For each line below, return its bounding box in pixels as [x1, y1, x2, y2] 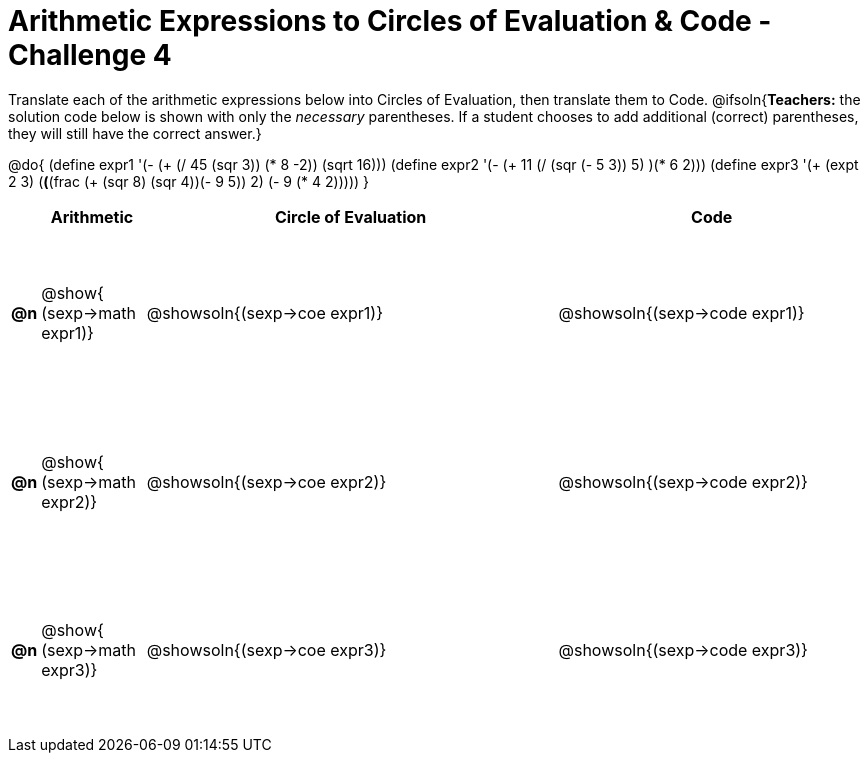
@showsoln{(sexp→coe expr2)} [146, 471, 387, 492]
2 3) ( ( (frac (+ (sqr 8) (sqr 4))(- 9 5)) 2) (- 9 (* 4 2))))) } [8, 172, 369, 190]
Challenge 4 [8, 38, 172, 72]
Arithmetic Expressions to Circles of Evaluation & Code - [8, 4, 772, 38]
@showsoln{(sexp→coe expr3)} [146, 640, 387, 661]
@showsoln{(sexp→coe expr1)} [146, 303, 383, 324]
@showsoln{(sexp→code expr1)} [558, 303, 805, 324]
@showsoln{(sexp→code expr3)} [558, 640, 808, 661]
